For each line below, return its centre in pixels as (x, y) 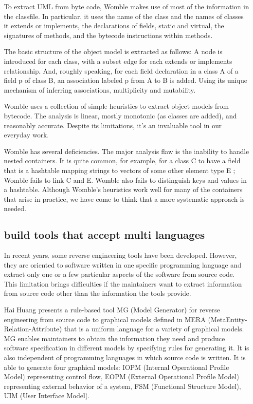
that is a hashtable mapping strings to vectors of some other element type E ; (120, 170)
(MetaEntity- (227, 319)
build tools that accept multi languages (104, 235)
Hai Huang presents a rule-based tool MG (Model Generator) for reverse (112, 310)
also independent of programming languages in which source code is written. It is (125, 357)
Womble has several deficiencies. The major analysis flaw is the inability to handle (126, 151)
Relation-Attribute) (33, 329)
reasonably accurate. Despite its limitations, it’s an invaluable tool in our (113, 125)
